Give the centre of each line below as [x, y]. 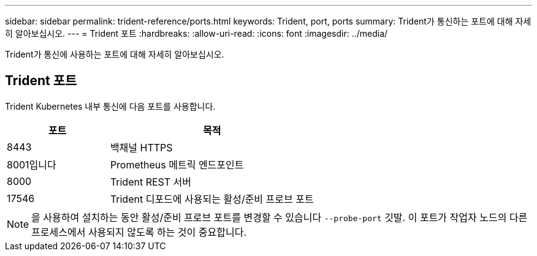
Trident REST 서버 [151, 182]
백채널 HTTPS [141, 147]
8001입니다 [32, 164]
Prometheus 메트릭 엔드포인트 [177, 164]
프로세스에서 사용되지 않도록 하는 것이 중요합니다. [139, 232]
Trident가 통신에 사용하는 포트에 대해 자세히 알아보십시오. [115, 54]
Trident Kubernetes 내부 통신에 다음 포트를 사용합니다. [110, 106]
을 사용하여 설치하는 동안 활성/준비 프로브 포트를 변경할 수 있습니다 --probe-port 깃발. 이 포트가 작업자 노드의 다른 [280, 217]
